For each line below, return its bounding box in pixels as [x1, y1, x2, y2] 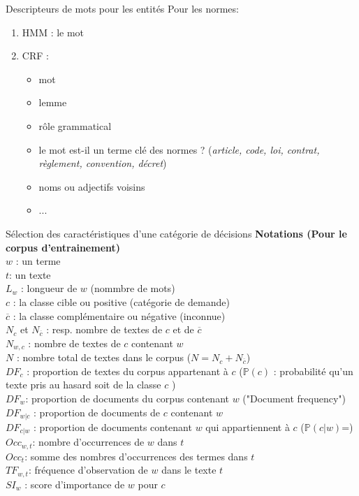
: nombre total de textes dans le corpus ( [16, 350, 191, 365]
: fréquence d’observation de [28, 462, 148, 477]
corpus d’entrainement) [6, 240, 121, 254]
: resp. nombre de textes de [46, 322, 163, 337]
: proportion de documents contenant [34, 419, 192, 434]
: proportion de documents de [34, 404, 161, 419]
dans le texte [161, 462, 217, 477]
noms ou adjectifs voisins [38, 179, 145, 194]
